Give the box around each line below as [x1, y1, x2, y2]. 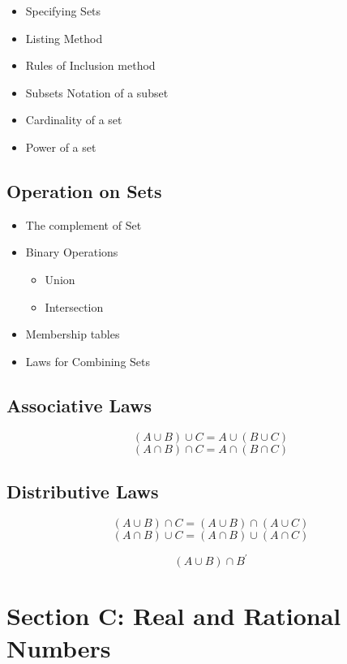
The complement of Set [25, 216, 142, 233]
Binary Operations [25, 244, 118, 261]
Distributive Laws [6, 478, 159, 503]
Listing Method [25, 29, 103, 46]
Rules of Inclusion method [25, 57, 156, 74]
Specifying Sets [25, 2, 101, 19]
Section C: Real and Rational [6, 599, 341, 632]
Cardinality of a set [25, 111, 122, 128]
